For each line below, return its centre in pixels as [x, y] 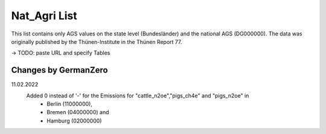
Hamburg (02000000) [74, 121]
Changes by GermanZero [59, 70]
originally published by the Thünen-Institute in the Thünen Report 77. [97, 41]
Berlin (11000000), [70, 104]
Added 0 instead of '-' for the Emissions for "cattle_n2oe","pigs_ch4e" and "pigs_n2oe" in [138, 96]
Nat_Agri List [44, 16]
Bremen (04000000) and [78, 112]
